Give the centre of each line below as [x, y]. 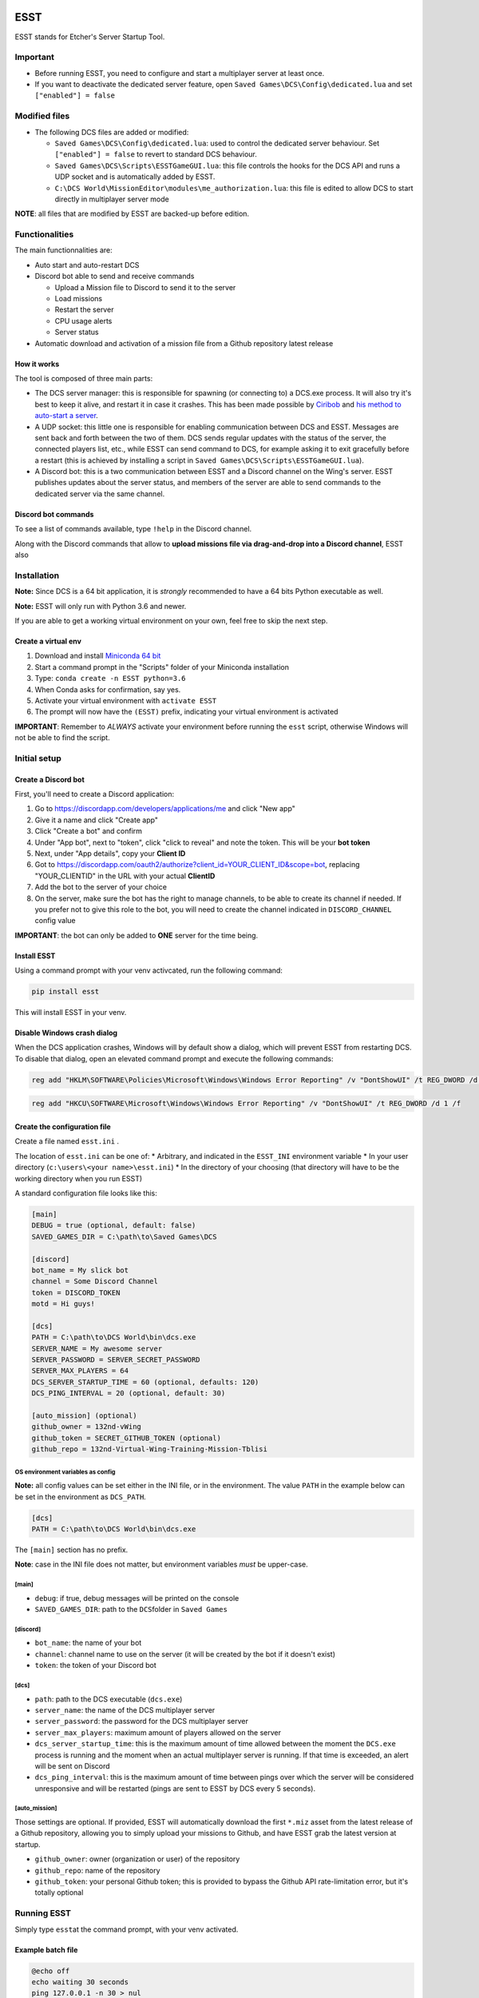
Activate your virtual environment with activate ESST [126, 700]
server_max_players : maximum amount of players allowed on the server [158, 1732]
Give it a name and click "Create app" [97, 820]
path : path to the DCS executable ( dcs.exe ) [109, 1699]
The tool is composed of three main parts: [84, 378]
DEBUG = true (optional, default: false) [114, 1226]
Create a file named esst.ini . [67, 1141]
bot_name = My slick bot [80, 1270]
